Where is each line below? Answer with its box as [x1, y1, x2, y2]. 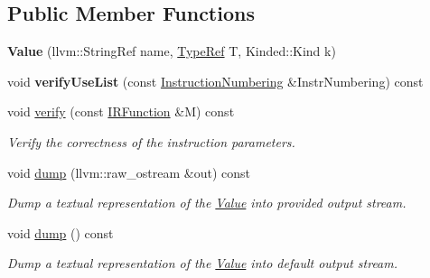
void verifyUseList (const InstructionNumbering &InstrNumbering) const [7, 71, 424, 90]
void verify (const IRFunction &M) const [7, 102, 235, 121]
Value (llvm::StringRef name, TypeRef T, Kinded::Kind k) [7, 42, 336, 60]
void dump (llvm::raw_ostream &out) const [7, 162, 250, 181]
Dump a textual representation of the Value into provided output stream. [7, 193, 407, 212]
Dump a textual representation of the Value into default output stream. [7, 254, 398, 273]
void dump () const [7, 223, 114, 242]
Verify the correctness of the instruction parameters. [7, 132, 295, 151]
